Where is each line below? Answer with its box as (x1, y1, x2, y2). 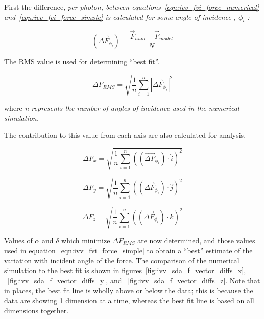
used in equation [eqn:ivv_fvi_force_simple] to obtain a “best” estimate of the (4, 245, 253, 256)
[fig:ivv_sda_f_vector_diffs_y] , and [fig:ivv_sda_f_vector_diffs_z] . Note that (8, 275, 260, 286)
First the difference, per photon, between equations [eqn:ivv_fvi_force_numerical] (4, 2, 259, 12)
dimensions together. (4, 305, 69, 315)
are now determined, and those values (137, 235, 255, 246)
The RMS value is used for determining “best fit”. (4, 56, 160, 67)
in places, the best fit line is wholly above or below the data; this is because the (4, 285, 253, 296)
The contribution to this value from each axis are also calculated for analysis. (4, 130, 246, 140)
